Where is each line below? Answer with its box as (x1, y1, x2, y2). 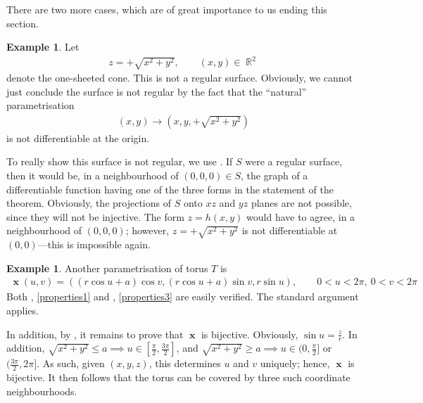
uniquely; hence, (260, 356, 330, 371)
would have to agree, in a (246, 209, 355, 224)
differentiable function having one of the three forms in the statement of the (6, 181, 334, 196)
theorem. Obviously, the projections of (6, 196, 171, 210)
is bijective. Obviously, (201, 326, 298, 341)
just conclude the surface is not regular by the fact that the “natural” (6, 84, 307, 98)
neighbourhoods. (6, 383, 77, 398)
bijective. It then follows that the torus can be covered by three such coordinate (6, 370, 351, 385)
